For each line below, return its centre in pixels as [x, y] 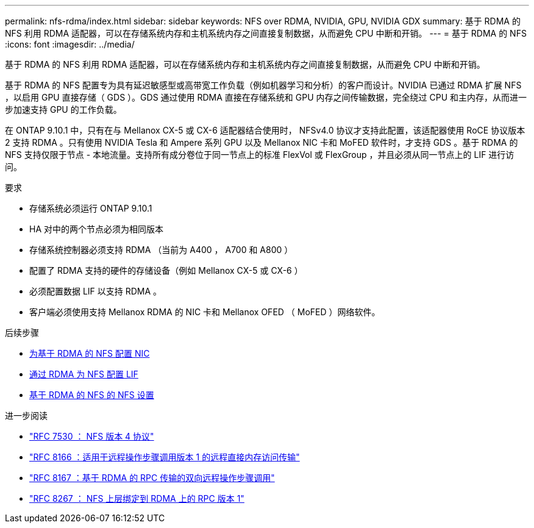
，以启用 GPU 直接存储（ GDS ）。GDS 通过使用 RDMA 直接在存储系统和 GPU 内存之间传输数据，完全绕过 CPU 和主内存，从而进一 [266, 97]
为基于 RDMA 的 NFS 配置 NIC [90, 353]
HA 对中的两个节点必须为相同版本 [97, 229]
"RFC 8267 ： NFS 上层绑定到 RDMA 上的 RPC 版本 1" [137, 498]
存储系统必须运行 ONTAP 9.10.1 [91, 208]
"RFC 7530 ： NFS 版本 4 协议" [92, 436]
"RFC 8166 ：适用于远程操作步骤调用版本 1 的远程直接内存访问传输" [165, 457]
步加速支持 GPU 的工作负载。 [63, 109]
